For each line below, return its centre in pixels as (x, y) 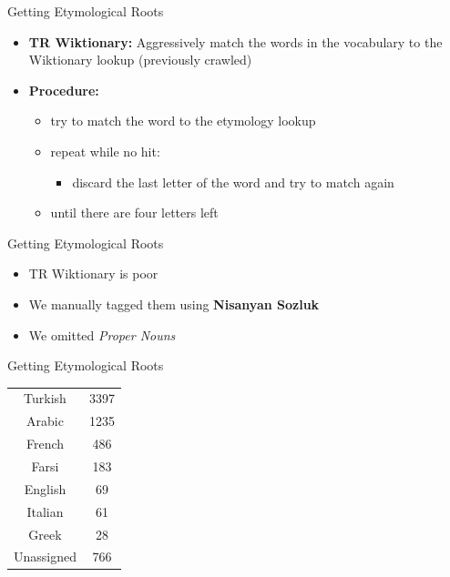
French (45, 444)
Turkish (45, 398)
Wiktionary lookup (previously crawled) (140, 60)
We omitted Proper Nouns (102, 334)
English (45, 488)
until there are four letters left (134, 213)
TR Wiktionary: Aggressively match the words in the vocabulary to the (235, 41)
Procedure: (64, 90)
